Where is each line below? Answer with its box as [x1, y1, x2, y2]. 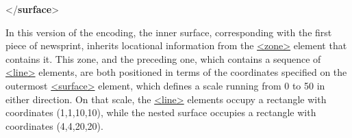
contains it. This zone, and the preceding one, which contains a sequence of [5, 51, 321, 66]
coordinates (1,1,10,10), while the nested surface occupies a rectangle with [5, 105, 316, 120]
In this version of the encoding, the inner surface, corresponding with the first [5, 25, 332, 39]
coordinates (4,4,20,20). [5, 118, 103, 133]
